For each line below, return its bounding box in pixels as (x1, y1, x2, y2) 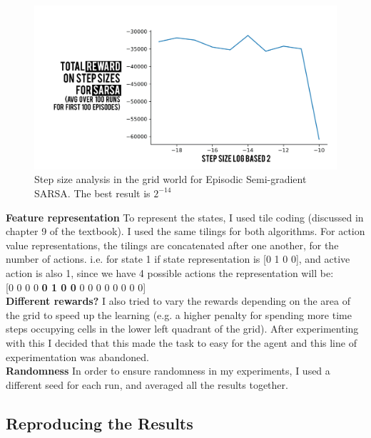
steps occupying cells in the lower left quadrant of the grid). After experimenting (6, 321, 359, 336)
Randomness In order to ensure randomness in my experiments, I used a (6, 363, 330, 378)
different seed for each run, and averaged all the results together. (6, 377, 288, 392)
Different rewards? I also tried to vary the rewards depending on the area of (6, 293, 350, 308)
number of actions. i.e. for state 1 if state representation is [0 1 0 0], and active (6, 251, 350, 266)
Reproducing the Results (6, 412, 193, 434)
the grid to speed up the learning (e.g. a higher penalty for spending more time (6, 307, 352, 322)
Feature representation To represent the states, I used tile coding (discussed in (6, 209, 364, 224)
